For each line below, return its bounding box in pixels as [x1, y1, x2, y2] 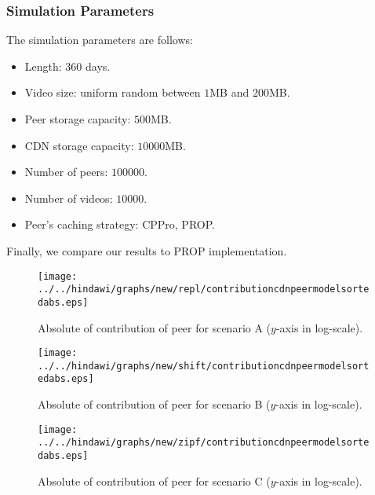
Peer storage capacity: [24, 111, 131, 126]
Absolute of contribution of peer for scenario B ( [38, 396, 271, 412]
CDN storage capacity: [24, 137, 134, 153]
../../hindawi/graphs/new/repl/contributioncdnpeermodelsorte [38, 284, 370, 295]
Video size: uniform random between [24, 84, 201, 101]
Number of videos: [24, 189, 113, 206]
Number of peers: [24, 163, 108, 180]
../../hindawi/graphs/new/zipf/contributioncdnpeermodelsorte [38, 437, 370, 449]
